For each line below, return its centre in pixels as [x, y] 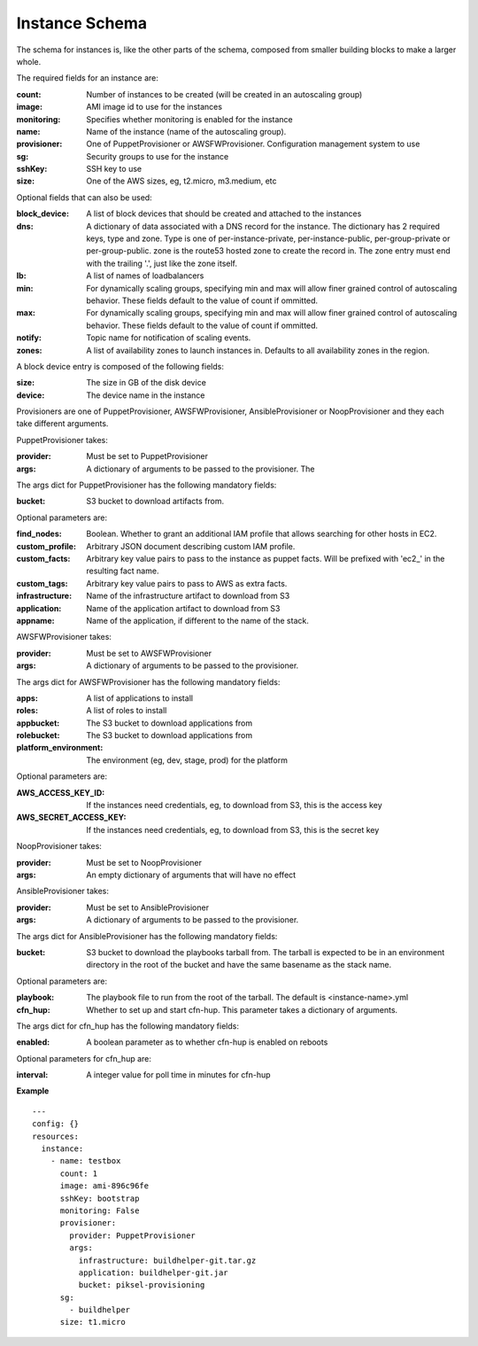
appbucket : [38, 723]
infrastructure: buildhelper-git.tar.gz [167, 1260]
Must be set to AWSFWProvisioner [149, 653]
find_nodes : [39, 534]
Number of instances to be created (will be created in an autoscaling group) [224, 94]
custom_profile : [46, 546]
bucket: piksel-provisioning [142, 1285]
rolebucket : [38, 735]
